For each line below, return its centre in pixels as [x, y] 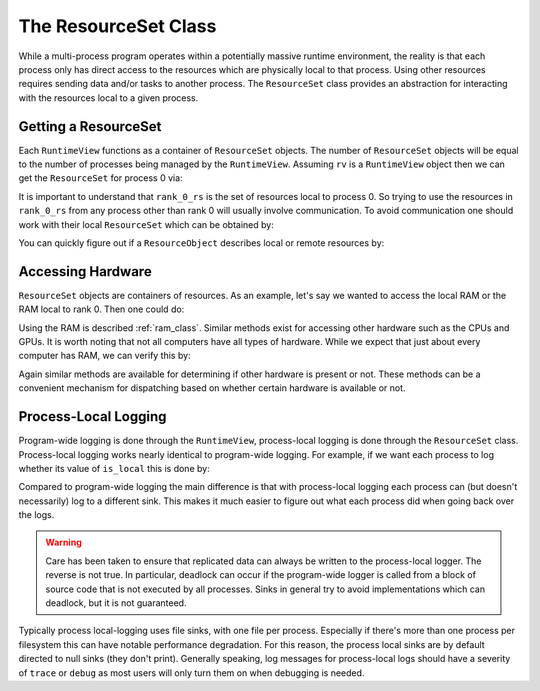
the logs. [36, 515]
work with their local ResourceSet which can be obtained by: [146, 224]
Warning [63, 542]
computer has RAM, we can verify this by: [104, 356]
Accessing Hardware [85, 271]
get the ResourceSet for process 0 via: [101, 178]
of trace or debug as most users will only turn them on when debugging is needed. [191, 672]
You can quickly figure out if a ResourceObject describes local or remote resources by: [201, 242]
